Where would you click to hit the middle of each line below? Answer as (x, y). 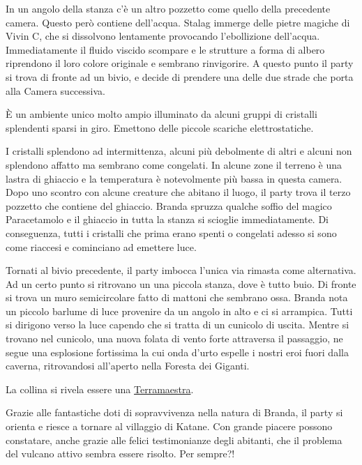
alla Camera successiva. (55, 90)
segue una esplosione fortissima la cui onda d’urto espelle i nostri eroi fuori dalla (177, 352)
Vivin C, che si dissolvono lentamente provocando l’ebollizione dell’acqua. (163, 36)
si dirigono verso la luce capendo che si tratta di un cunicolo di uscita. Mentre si (178, 325)
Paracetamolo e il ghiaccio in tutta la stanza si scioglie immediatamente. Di (167, 219)
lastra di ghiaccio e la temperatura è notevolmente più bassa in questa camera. (174, 178)
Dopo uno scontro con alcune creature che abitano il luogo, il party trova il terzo (178, 192)
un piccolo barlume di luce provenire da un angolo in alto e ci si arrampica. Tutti (179, 311)
